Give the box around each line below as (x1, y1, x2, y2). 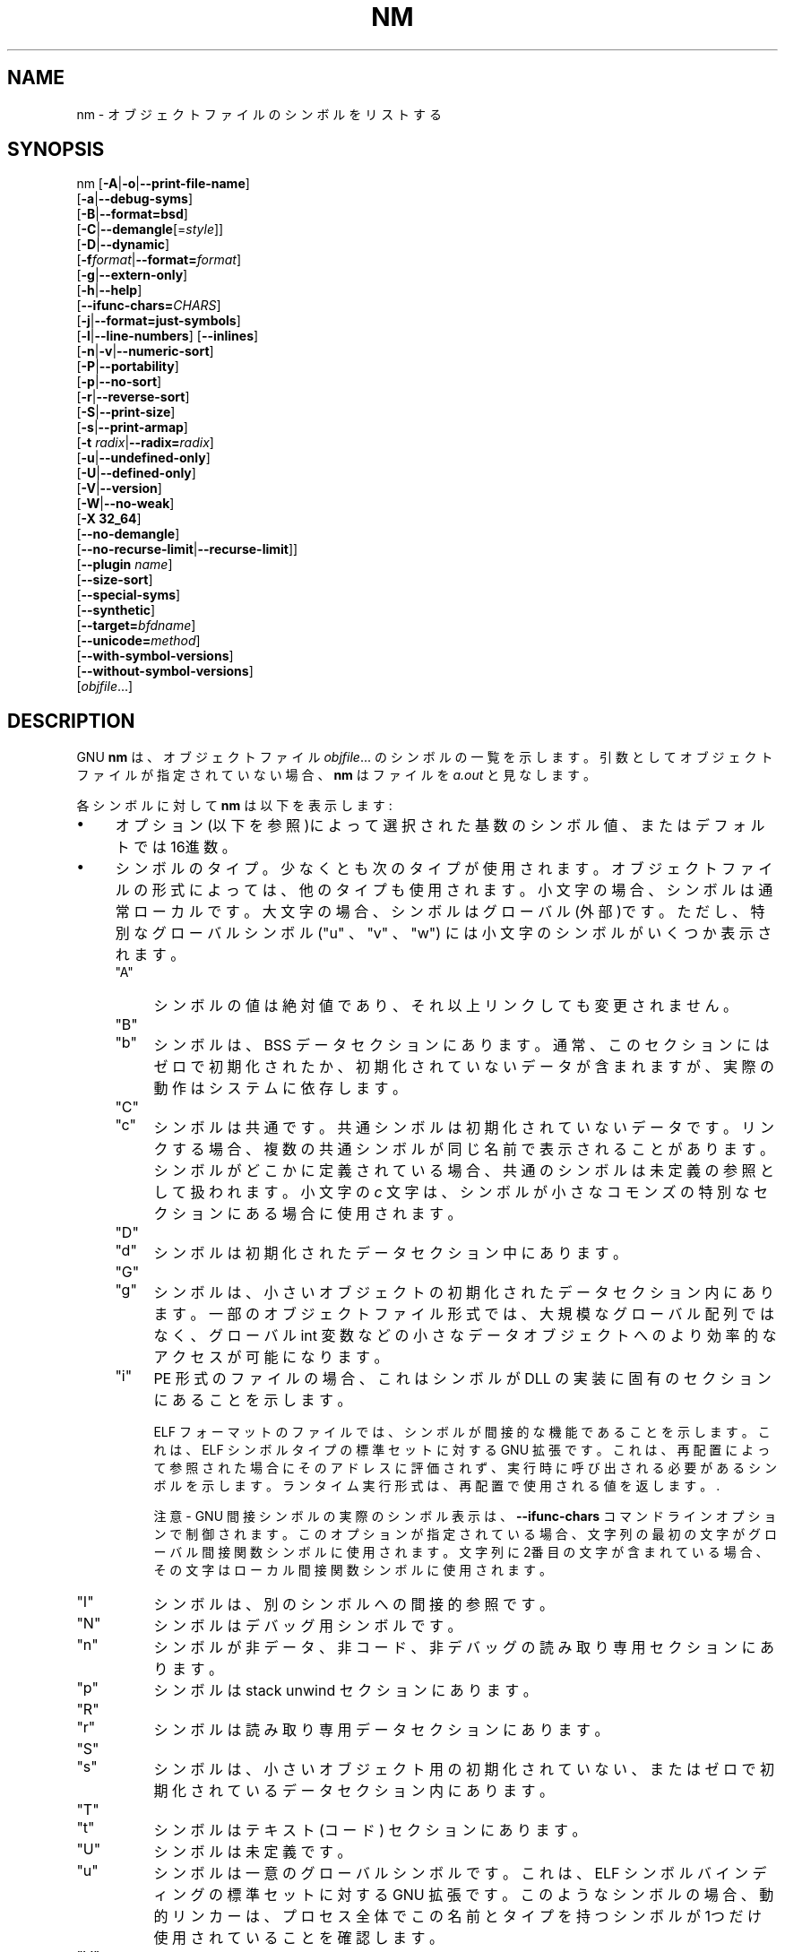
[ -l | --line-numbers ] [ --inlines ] (76, 328, 259, 344)
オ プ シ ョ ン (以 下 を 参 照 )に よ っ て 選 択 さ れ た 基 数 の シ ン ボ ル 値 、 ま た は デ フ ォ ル (115, 816, 765, 835)
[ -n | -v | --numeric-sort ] (76, 343, 214, 359)
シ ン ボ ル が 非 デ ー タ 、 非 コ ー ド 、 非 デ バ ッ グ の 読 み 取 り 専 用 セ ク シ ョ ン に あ (153, 1638, 774, 1657)
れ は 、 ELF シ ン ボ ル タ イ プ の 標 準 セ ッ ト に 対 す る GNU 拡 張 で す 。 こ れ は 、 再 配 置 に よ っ (153, 1442, 771, 1458)
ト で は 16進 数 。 (115, 838, 237, 857)
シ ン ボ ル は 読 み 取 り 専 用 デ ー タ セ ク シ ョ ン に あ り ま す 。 (153, 1721, 609, 1740)
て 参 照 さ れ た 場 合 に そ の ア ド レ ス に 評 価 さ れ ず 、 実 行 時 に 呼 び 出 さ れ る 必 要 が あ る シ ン (153, 1460, 778, 1476)
